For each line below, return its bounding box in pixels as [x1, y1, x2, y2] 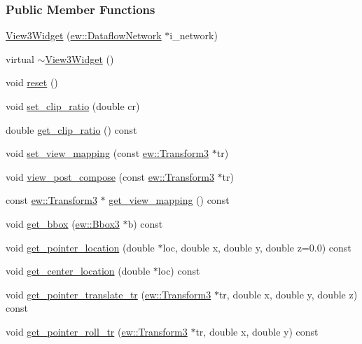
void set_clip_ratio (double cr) [6, 99, 140, 113]
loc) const [158, 263, 200, 278]
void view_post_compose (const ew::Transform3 [6, 169, 214, 184]
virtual [6, 51, 34, 66]
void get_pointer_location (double [6, 240, 155, 254]
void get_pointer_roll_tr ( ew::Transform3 [6, 324, 188, 338]
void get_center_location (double [6, 263, 151, 278]
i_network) [169, 28, 218, 43]
